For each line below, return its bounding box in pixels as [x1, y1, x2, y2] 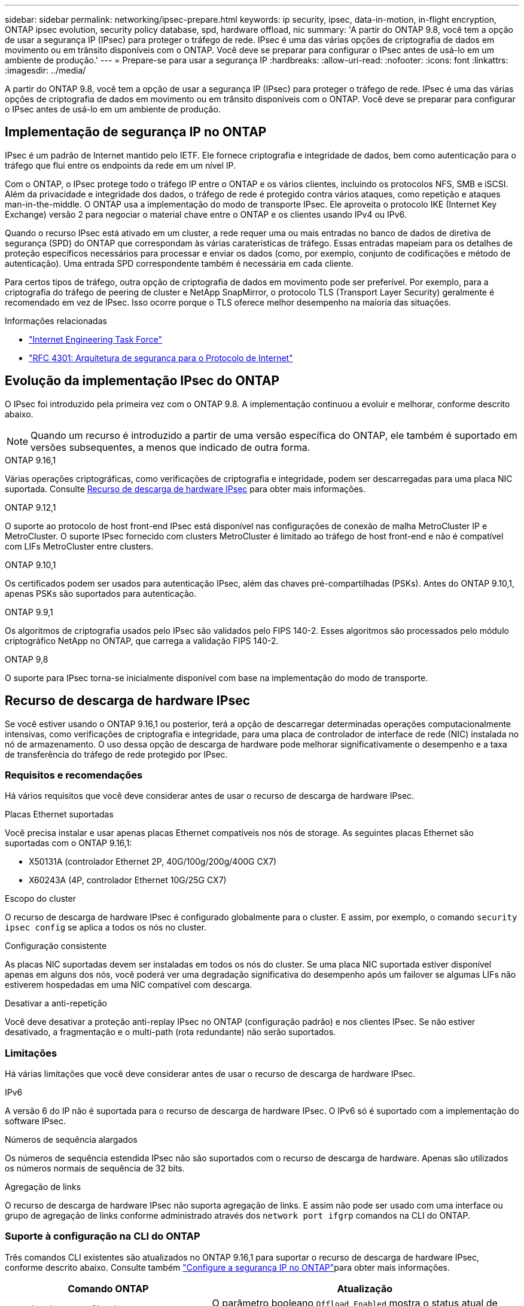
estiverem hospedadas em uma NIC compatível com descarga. [5, 979, 252, 990]
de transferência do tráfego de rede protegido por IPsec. [5, 749, 228, 759]
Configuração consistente [5, 941, 107, 951]
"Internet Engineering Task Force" [29, 334, 162, 344]
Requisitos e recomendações [5, 768, 143, 781]
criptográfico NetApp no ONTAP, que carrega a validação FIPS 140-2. [5, 635, 279, 646]
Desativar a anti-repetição [5, 998, 107, 1009]
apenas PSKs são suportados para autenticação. [5, 588, 197, 599]
